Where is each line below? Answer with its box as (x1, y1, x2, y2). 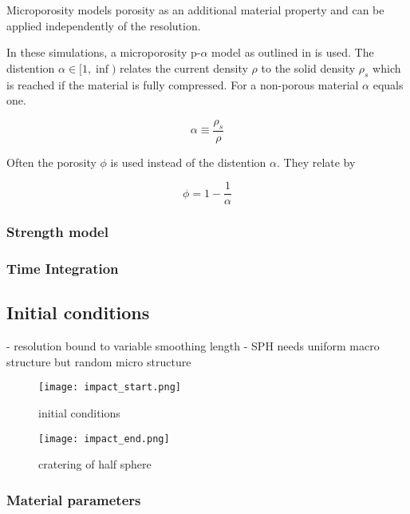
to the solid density (261, 59, 356, 76)
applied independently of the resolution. (6, 17, 201, 34)
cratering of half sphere (38, 456, 152, 472)
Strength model (6, 222, 108, 242)
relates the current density (120, 59, 248, 76)
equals (373, 76, 404, 93)
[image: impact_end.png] (38, 433, 170, 445)
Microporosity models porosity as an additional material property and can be (6, 2, 384, 18)
